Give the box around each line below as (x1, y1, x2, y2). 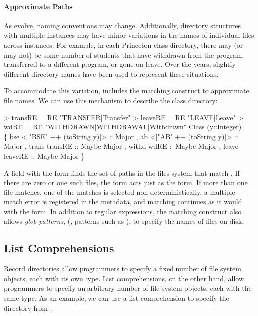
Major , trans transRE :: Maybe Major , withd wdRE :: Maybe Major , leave (4, 141, 238, 151)
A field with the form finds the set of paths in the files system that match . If (4, 167, 240, 178)
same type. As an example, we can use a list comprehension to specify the (4, 293, 229, 303)
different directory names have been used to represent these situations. (4, 68, 219, 79)
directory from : (4, 302, 52, 313)
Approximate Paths (4, 1, 73, 11)
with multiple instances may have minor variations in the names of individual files (4, 30, 254, 40)
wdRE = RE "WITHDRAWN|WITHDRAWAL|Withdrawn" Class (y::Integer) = (4, 122, 249, 132)
